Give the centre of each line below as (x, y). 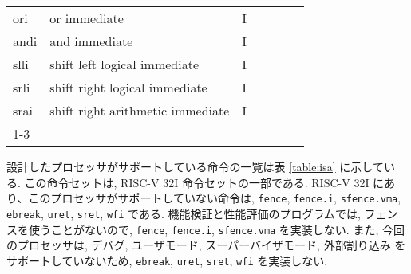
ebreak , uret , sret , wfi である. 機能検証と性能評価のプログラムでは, (184, 213)
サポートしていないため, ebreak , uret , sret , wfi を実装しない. (167, 260)
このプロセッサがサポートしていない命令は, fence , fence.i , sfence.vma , (215, 198)
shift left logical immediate (124, 64)
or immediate (87, 18)
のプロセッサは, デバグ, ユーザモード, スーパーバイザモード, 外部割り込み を (206, 245)
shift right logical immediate (128, 87)
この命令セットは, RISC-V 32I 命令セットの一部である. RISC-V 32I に (204, 182)
